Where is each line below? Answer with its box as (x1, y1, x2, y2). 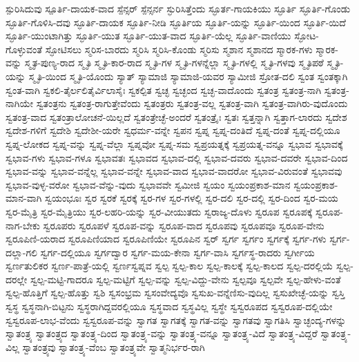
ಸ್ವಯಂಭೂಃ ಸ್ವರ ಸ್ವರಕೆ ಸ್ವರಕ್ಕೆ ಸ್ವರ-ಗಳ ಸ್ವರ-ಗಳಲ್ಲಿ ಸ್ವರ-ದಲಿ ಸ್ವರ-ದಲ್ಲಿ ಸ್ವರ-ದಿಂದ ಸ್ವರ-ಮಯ (44, 191, 338, 205)
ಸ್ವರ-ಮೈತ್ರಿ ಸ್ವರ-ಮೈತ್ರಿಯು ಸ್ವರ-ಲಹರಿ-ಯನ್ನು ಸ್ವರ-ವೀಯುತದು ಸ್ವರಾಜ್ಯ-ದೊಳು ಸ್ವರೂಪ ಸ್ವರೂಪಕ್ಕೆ (6, 204, 313, 218)
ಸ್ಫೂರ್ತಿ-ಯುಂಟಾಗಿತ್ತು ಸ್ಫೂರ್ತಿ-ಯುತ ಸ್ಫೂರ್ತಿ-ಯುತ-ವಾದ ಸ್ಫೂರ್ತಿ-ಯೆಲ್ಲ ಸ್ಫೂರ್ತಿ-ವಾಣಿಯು (6, 28, 291, 43)
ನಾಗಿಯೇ (6, 96, 33, 111)
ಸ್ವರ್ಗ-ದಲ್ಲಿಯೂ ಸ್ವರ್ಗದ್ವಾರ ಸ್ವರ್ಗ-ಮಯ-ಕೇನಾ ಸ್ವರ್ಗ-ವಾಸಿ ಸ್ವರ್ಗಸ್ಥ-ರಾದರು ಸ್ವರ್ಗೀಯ (40, 245, 315, 259)
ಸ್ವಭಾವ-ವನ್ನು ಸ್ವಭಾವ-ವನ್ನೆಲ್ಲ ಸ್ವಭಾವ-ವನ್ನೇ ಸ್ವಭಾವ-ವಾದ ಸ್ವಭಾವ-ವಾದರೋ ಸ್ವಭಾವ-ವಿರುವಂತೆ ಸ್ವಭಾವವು (6, 164, 342, 178)
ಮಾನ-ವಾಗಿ (6, 191, 42, 205)
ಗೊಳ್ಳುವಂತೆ (6, 41, 43, 56)
